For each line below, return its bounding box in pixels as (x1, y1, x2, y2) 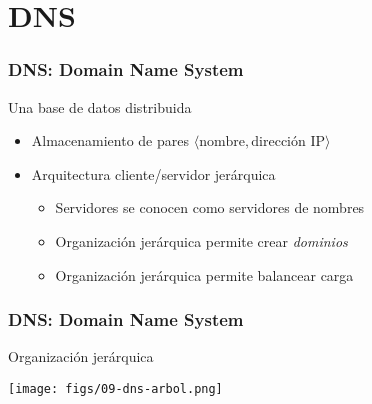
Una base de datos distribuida (8, 96, 192, 117)
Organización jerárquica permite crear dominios (55, 230, 348, 251)
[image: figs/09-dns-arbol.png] (8, 381, 223, 396)
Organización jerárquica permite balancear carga (55, 264, 354, 285)
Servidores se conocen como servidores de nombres (55, 197, 365, 218)
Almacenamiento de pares (31, 130, 190, 151)
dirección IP (251, 135, 326, 150)
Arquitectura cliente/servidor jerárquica (31, 163, 276, 184)
